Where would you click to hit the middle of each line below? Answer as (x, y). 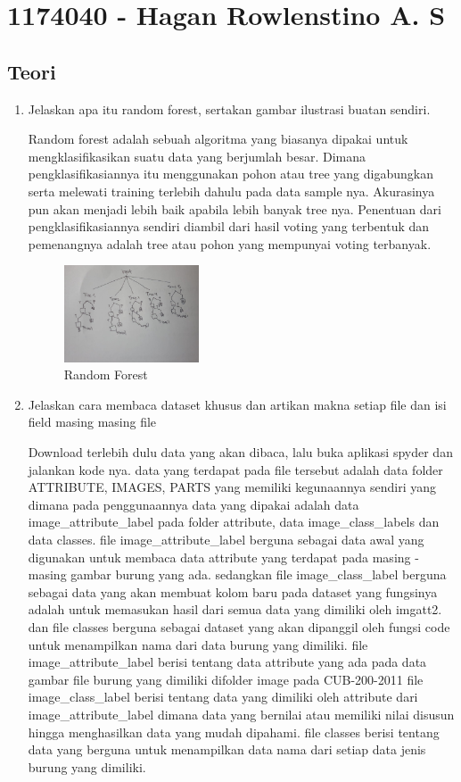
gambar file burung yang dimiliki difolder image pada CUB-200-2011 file (226, 679)
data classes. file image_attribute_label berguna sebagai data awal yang (226, 540)
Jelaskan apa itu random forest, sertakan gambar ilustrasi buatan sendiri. (229, 108)
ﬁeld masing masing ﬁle (92, 422)
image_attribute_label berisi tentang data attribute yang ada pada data (227, 662)
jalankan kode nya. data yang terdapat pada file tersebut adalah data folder (235, 469)
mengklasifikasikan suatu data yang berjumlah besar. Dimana (197, 156)
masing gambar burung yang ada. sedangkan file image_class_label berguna (237, 574)
